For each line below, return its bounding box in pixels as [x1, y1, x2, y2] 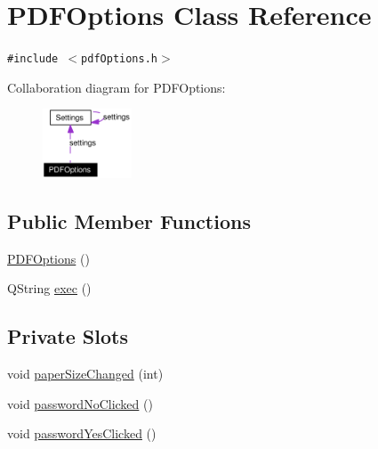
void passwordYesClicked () [7, 424, 157, 443]
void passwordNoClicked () [7, 394, 153, 412]
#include [7, 53, 59, 66]
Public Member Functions [7, 208, 251, 235]
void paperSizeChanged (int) [7, 364, 164, 383]
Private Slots [7, 322, 128, 350]
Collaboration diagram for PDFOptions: [7, 78, 226, 96]
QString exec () [7, 279, 92, 298]
